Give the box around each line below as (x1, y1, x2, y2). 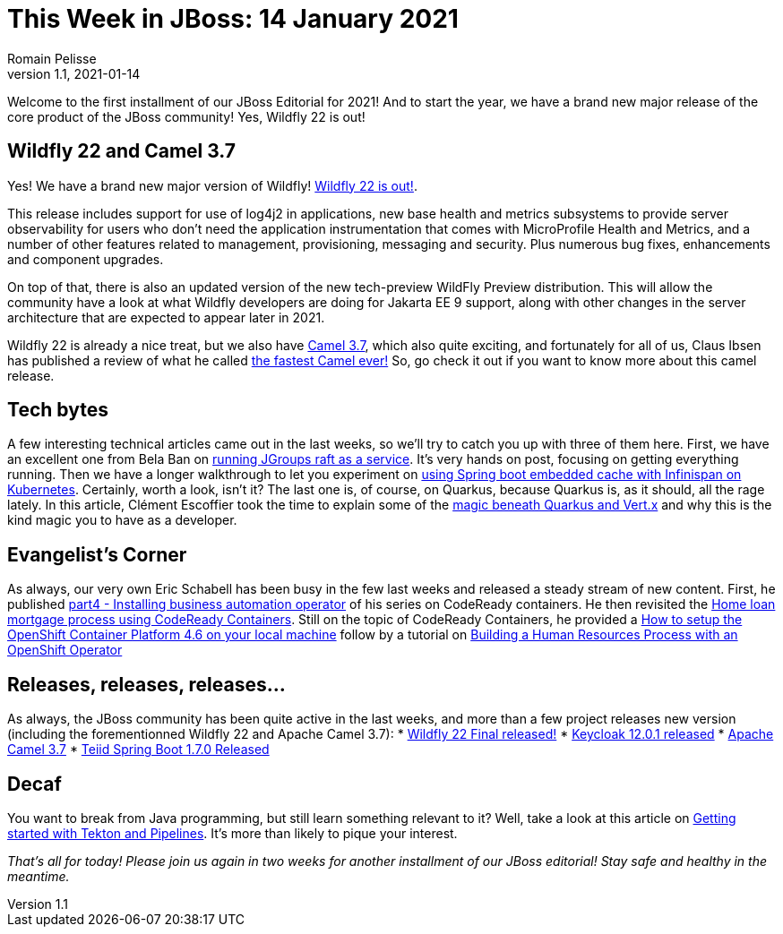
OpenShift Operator (7, 642, 123, 658)
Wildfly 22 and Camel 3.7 (7, 140, 237, 163)
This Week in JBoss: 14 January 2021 (7, 4, 459, 34)
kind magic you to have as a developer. (7, 512, 237, 528)
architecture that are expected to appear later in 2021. (7, 309, 325, 325)
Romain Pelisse (7, 50, 97, 66)
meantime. (7, 868, 70, 884)
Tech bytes (7, 398, 108, 422)
